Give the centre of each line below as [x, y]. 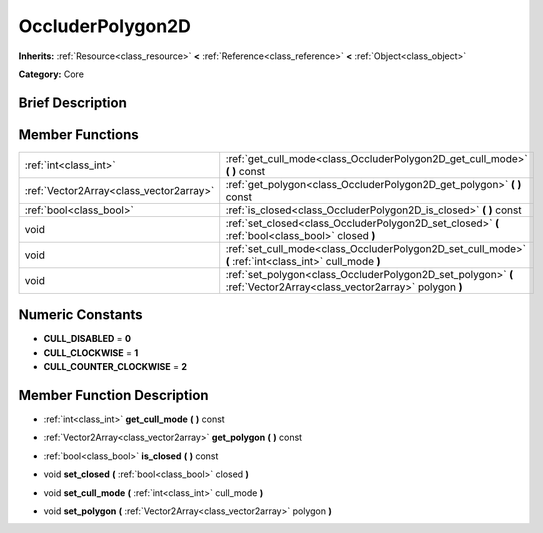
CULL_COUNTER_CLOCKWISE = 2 [115, 367]
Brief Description [72, 102]
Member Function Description [113, 395]
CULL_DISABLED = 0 [87, 339]
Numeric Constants [81, 315]
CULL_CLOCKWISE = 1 [91, 352]
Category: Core [51, 74]
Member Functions [78, 134]
